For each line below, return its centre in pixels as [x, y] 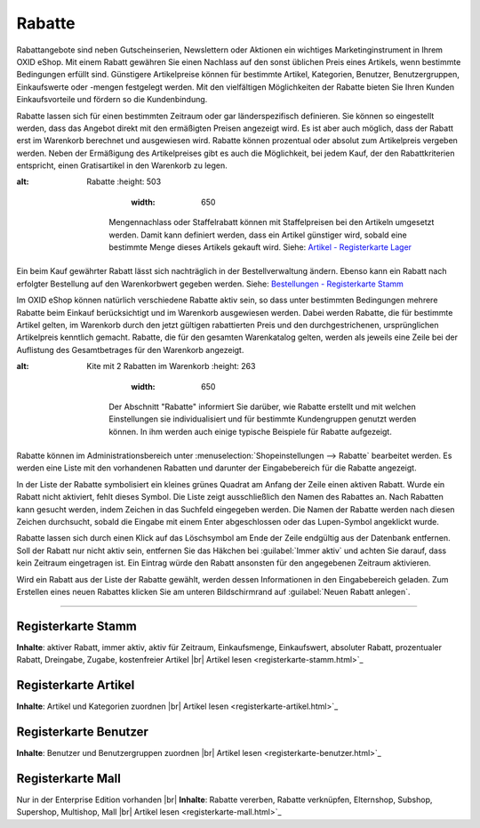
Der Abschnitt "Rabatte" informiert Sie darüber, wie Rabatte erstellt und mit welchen [263, 406]
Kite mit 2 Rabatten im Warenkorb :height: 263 [171, 366]
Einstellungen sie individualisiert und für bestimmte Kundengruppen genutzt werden [263, 419]
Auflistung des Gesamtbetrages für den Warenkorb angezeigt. [130, 350]
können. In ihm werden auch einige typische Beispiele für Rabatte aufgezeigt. [251, 431]
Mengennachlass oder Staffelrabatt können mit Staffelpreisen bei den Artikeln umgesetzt [272, 222]
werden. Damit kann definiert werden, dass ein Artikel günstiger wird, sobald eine [258, 235]
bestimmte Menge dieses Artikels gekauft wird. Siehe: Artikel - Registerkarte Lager [260, 247]
